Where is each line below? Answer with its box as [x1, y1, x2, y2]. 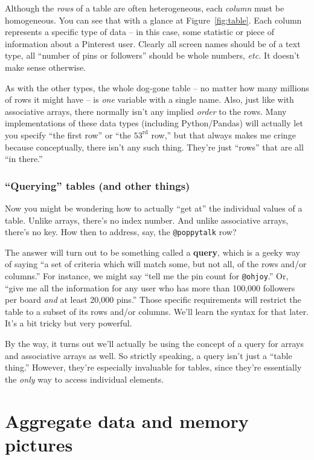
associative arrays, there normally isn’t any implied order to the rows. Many [5, 105, 287, 117]
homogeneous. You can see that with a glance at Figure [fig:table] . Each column [5, 13, 302, 26]
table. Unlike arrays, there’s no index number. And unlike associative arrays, [5, 213, 289, 226]
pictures [5, 432, 73, 456]
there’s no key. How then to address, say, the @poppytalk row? [5, 225, 237, 238]
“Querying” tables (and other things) [5, 178, 190, 193]
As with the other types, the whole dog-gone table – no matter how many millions [5, 81, 309, 94]
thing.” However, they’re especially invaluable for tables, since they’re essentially [5, 361, 302, 374]
